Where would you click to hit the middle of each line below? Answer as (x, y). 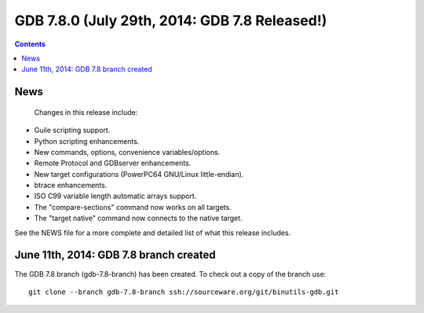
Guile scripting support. (72, 131)
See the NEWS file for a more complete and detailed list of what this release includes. (153, 233)
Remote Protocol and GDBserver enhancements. (113, 163)
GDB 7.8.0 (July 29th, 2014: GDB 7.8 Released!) (171, 20)
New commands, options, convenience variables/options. (127, 152)
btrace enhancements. (71, 186)
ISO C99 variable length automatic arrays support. (115, 196)
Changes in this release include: (86, 112)
